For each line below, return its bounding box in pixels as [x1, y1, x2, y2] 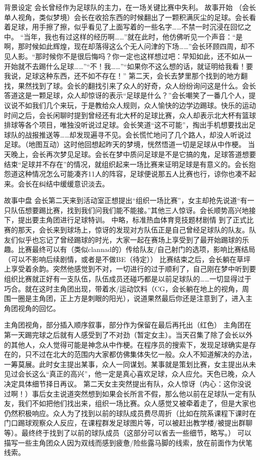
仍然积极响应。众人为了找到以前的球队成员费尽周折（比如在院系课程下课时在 [4, 407, 256, 418]
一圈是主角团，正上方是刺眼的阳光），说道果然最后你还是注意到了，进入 [10, 293, 245, 303]
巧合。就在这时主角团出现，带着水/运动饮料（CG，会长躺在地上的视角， [4, 283, 242, 293]
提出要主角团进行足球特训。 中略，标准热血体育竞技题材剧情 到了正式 [17, 214, 247, 225]
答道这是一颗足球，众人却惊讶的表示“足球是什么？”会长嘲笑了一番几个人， [4, 90, 249, 100]
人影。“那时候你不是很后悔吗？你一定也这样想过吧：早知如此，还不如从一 [10, 50, 252, 61]
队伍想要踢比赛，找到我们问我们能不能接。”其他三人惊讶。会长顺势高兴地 [10, 204, 249, 215]
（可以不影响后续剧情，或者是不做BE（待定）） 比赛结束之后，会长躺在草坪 [4, 253, 251, 264]
